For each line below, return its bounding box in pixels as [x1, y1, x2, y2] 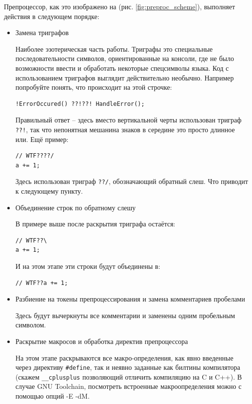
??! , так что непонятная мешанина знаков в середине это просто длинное [15, 124, 235, 134]
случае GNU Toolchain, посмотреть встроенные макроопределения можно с [15, 381, 242, 391]
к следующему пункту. [15, 186, 83, 196]
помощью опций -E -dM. [15, 391, 90, 401]
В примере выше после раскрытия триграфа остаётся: [15, 219, 175, 229]
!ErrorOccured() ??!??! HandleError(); [15, 100, 145, 107]
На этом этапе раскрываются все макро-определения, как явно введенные [15, 352, 233, 363]
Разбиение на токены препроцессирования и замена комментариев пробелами [15, 294, 245, 304]
